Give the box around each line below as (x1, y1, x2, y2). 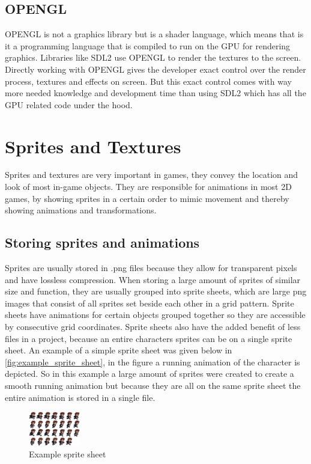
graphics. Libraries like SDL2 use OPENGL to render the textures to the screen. (5, 51, 301, 64)
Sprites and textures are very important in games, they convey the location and (5, 168, 298, 181)
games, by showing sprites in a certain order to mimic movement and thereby (5, 192, 289, 204)
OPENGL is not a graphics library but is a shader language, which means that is (5, 28, 304, 40)
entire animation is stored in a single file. (5, 391, 155, 403)
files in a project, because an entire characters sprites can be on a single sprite (5, 332, 292, 344)
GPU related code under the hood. (5, 98, 133, 111)
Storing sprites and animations (5, 233, 200, 252)
